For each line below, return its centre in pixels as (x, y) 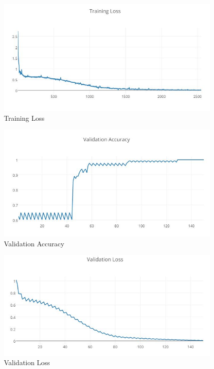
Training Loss (24, 118)
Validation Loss (27, 362)
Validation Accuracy (34, 243)
